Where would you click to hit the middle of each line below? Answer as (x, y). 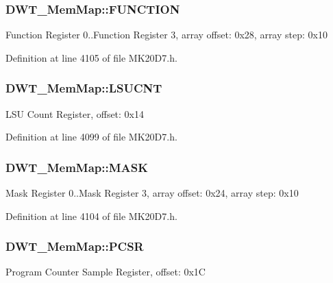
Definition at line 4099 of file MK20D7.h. (91, 137)
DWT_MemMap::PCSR (75, 246)
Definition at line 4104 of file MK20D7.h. (91, 216)
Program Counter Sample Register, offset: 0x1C (106, 272)
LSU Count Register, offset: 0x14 (75, 113)
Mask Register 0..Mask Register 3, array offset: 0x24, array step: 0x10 (152, 193)
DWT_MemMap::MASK (77, 167)
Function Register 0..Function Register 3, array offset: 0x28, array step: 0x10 (166, 35)
